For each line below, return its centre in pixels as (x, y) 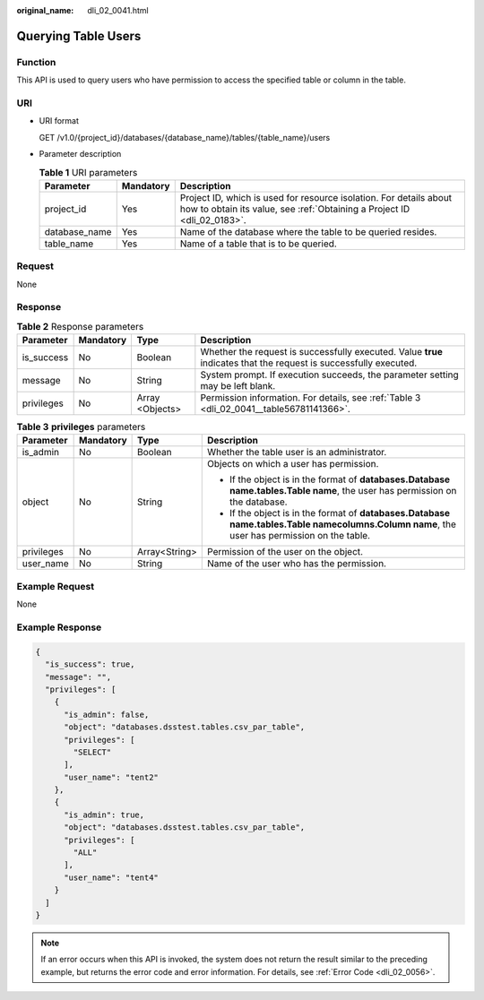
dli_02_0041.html (118, 10)
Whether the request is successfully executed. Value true (321, 352)
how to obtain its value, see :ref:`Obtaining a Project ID (295, 209)
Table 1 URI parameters (88, 172)
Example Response (59, 627)
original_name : (45, 10)
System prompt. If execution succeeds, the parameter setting (329, 375)
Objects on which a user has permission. (293, 464)
